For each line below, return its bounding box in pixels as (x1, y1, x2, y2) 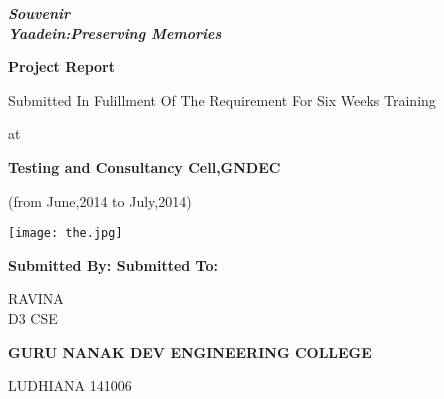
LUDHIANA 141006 (8, 375, 132, 396)
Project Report (8, 56, 116, 77)
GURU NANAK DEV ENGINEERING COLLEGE (8, 341, 372, 362)
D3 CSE (8, 308, 58, 328)
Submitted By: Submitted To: (8, 254, 218, 275)
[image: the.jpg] (8, 226, 123, 241)
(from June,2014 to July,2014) (8, 190, 192, 211)
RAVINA (8, 288, 64, 309)
